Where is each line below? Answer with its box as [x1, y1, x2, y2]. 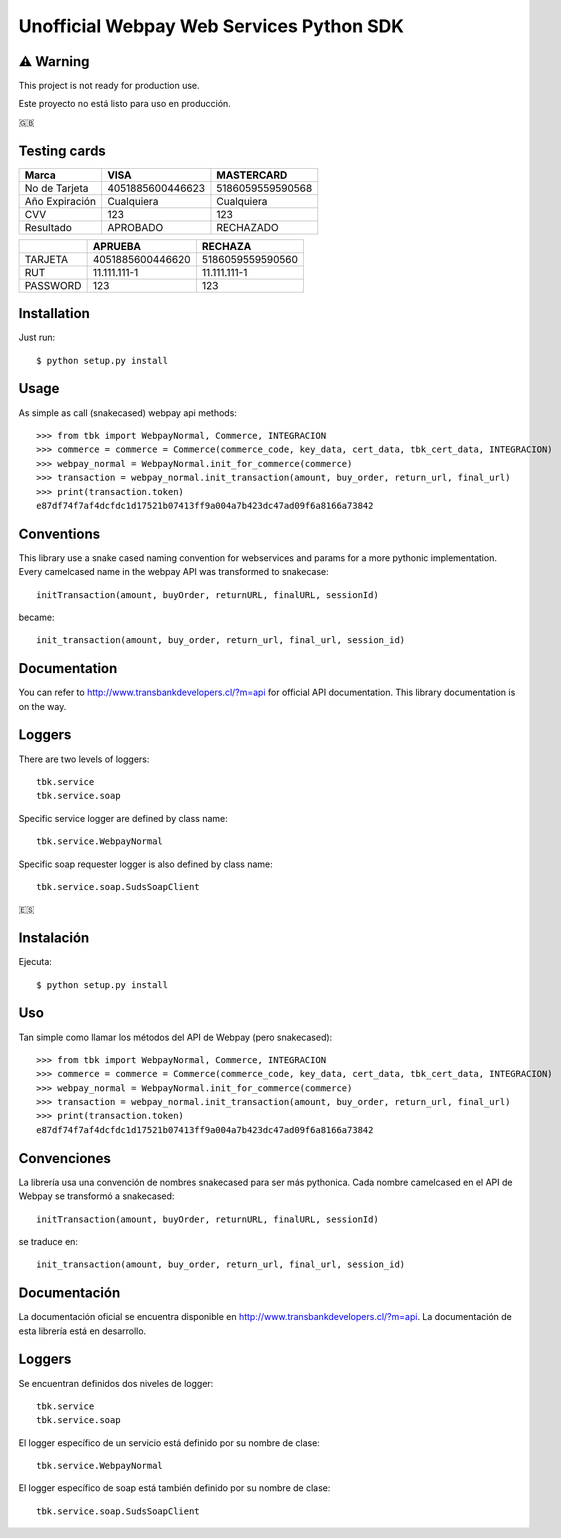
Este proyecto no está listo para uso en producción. [18, 98, 232, 110]
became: [18, 611, 55, 623]
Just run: [18, 331, 56, 344]
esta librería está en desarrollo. [18, 1325, 147, 1337]
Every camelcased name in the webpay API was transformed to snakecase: [18, 566, 329, 578]
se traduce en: [18, 1235, 79, 1247]
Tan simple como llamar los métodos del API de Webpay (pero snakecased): [18, 1031, 333, 1043]
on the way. [18, 700, 67, 712]
